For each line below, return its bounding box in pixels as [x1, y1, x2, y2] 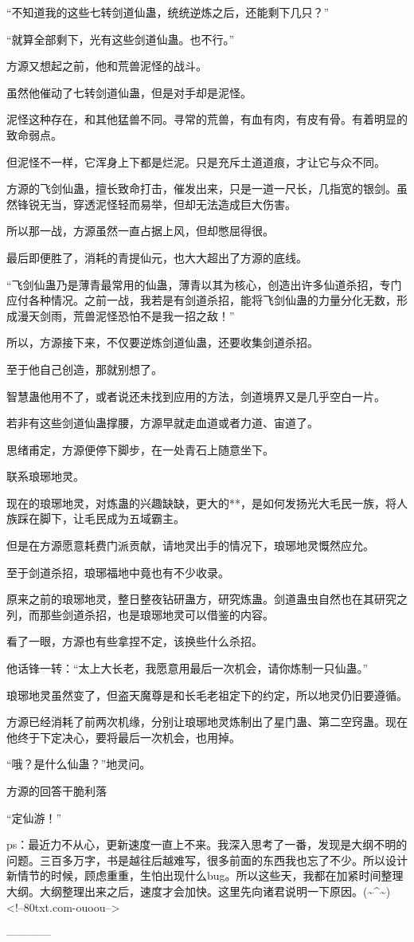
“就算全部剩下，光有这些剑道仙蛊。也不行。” [6, 30, 235, 47]
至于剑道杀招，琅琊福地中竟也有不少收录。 [6, 563, 229, 580]
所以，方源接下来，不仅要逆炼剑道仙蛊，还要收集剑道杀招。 [6, 334, 318, 351]
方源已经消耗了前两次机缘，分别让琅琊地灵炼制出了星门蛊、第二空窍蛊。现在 [6, 713, 408, 730]
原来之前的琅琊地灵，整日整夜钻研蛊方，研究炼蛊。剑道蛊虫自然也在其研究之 [6, 591, 408, 607]
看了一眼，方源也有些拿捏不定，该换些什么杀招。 [6, 633, 263, 650]
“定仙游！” [6, 809, 62, 826]
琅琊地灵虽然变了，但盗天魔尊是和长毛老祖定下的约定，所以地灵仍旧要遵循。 [6, 686, 408, 703]
